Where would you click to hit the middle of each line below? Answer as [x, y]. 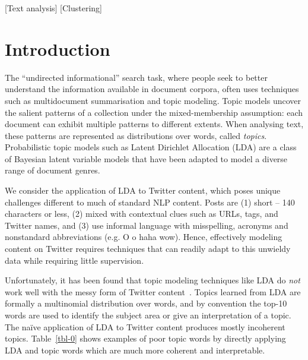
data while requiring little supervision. [74, 260]
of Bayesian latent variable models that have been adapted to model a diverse [146, 158]
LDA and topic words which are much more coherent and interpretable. [135, 350]
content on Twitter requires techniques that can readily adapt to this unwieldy [148, 249]
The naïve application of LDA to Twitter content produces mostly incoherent [145, 326]
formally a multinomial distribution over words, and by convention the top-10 [146, 303]
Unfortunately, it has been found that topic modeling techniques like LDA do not [153, 280]
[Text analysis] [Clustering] [54, 8]
